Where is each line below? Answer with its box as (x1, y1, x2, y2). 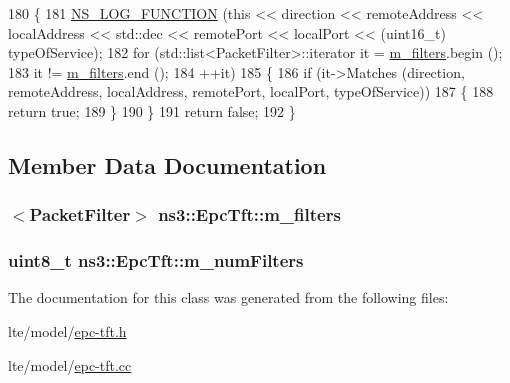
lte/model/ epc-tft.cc (8, 354, 132, 375)
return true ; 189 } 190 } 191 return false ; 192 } (8, 100, 296, 121)
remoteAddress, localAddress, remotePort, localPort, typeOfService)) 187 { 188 (8, 81, 494, 102)
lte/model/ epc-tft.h (8, 321, 127, 341)
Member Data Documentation (8, 149, 327, 180)
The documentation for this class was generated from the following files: (8, 287, 449, 308)
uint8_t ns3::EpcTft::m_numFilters (8, 248, 304, 273)
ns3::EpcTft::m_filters (158, 202, 341, 227)
